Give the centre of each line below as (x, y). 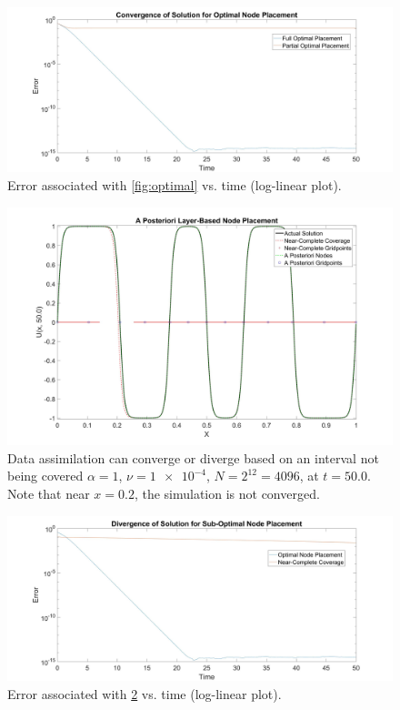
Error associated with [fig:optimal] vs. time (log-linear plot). (175, 184)
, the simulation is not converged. (227, 494)
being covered (45, 476)
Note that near (49, 494)
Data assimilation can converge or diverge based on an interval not (193, 457)
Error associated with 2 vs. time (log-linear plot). (145, 693)
